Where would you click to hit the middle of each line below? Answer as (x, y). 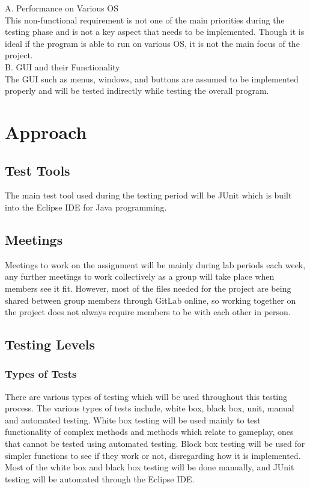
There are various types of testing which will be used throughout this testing (146, 396)
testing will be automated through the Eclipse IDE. (100, 478)
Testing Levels (50, 344)
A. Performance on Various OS (62, 8)
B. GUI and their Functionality (62, 66)
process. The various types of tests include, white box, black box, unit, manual (150, 408)
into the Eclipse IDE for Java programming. (86, 207)
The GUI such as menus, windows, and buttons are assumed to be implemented (152, 78)
